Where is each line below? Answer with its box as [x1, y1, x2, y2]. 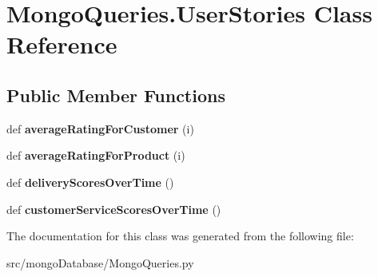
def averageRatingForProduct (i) [6, 147, 185, 164]
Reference [6, 28, 117, 61]
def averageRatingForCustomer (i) [6, 120, 194, 137]
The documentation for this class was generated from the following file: [6, 228, 354, 244]
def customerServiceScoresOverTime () [6, 200, 221, 217]
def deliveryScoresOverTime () [6, 173, 174, 190]
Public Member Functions [6, 82, 225, 107]
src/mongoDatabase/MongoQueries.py [6, 254, 194, 271]
